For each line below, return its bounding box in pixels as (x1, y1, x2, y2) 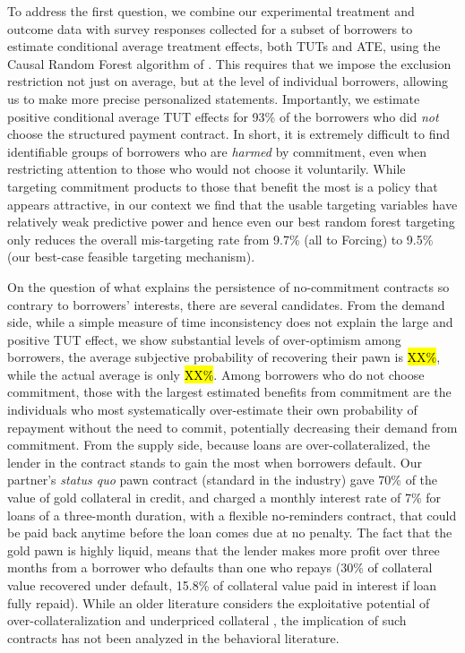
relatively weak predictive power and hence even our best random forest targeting (7, 212, 455, 231)
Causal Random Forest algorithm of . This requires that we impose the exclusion (7, 54, 452, 73)
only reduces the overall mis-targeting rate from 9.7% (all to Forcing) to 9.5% (7, 229, 434, 248)
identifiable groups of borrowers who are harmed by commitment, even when (7, 142, 427, 160)
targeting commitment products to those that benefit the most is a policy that (7, 176, 438, 195)
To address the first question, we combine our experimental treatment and (7, 2, 415, 20)
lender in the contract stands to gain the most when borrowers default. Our (7, 452, 422, 471)
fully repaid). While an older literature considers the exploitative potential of (7, 593, 430, 612)
